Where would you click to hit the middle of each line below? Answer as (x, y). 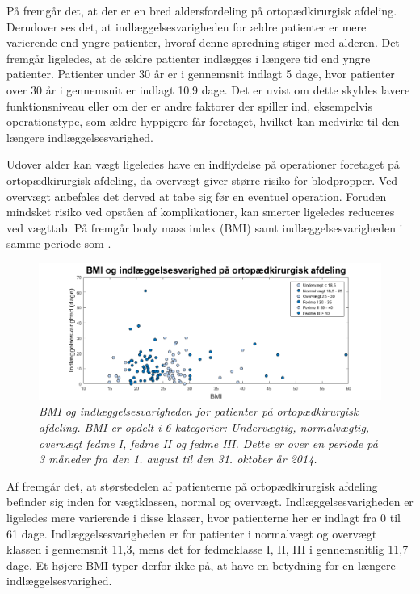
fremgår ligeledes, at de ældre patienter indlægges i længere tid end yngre (189, 58)
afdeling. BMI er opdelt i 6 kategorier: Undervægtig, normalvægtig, (204, 427)
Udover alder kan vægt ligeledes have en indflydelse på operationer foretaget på (203, 164)
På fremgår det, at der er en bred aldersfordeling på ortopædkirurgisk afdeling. (202, 10)
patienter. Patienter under (71, 74)
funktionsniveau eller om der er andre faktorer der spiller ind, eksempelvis (189, 105)
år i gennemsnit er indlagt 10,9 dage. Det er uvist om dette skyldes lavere (228, 89)
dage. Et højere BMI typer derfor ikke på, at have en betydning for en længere (201, 565)
